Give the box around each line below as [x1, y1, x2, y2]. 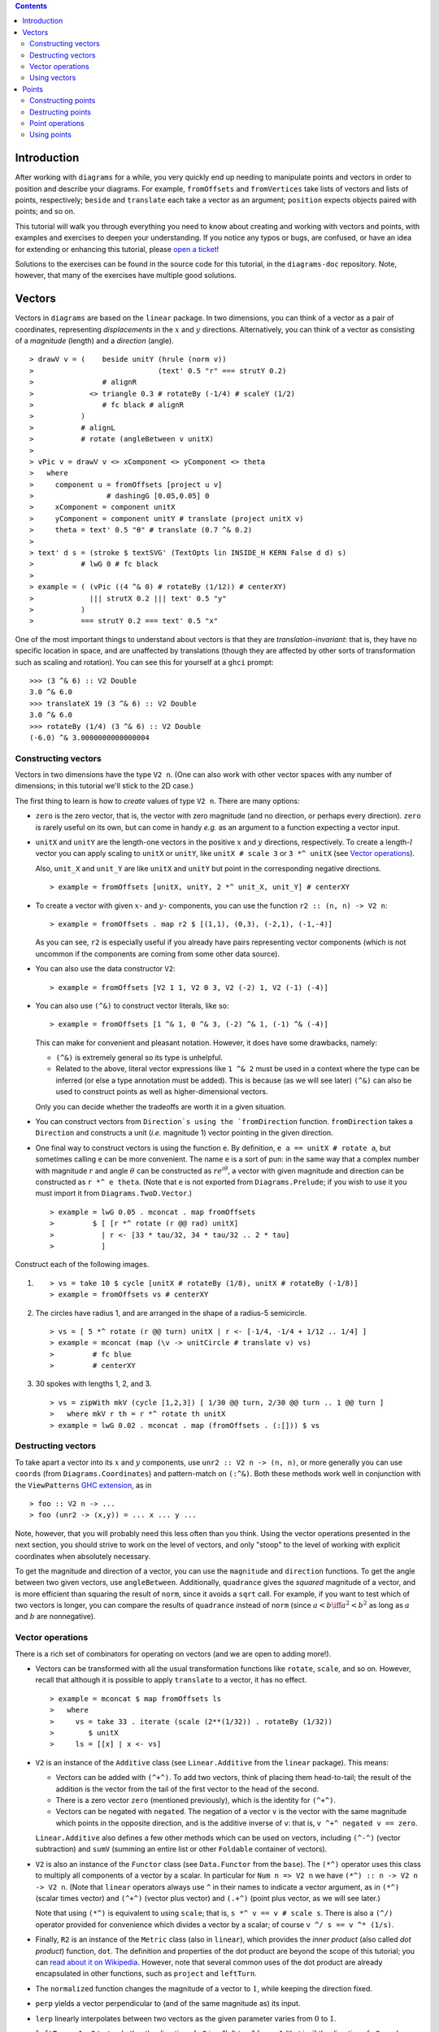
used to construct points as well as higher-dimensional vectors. [55, 1087, 268, 1096]
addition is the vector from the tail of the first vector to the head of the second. [55, 1784, 319, 1794]
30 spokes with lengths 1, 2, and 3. [35, 1379, 152, 1389]
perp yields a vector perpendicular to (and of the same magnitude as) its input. [35, 1999, 301, 2008]
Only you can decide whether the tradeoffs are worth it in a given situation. [35, 1101, 286, 1111]
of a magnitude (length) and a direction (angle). [15, 336, 174, 345]
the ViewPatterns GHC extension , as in [15, 1480, 152, 1490]
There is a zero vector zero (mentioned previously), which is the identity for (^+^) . [55, 1795, 337, 1804]
